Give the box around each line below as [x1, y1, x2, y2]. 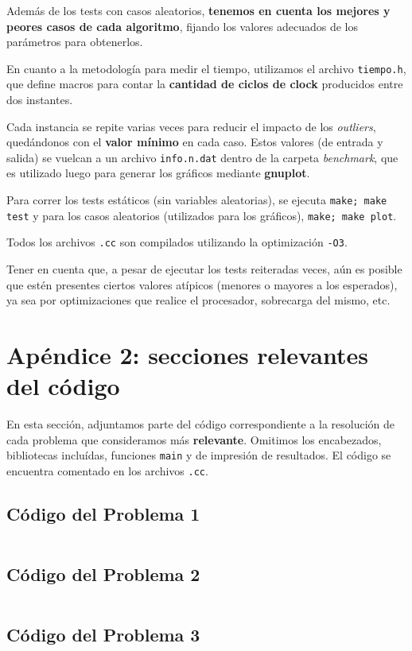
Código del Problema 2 [6, 562, 200, 587]
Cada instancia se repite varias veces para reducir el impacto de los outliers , [6, 118, 376, 134]
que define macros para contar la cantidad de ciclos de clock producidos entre [6, 76, 403, 92]
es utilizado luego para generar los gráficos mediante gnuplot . [6, 165, 310, 181]
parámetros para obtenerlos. [6, 33, 143, 50]
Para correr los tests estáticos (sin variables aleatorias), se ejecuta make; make [6, 192, 387, 208]
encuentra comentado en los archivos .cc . [6, 462, 208, 479]
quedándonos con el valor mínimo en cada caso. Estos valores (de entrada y [6, 134, 383, 150]
